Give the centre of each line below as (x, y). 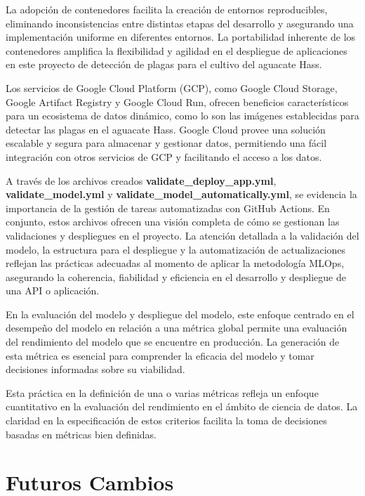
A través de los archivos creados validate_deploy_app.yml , (141, 180)
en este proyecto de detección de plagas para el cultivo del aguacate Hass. (164, 64)
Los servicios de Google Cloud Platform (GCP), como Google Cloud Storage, (172, 87)
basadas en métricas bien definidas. (81, 434)
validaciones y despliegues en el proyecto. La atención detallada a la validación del (182, 235)
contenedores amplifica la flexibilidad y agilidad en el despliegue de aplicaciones (177, 50)
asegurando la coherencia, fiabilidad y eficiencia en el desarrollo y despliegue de (176, 276)
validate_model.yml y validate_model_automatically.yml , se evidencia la (181, 194)
